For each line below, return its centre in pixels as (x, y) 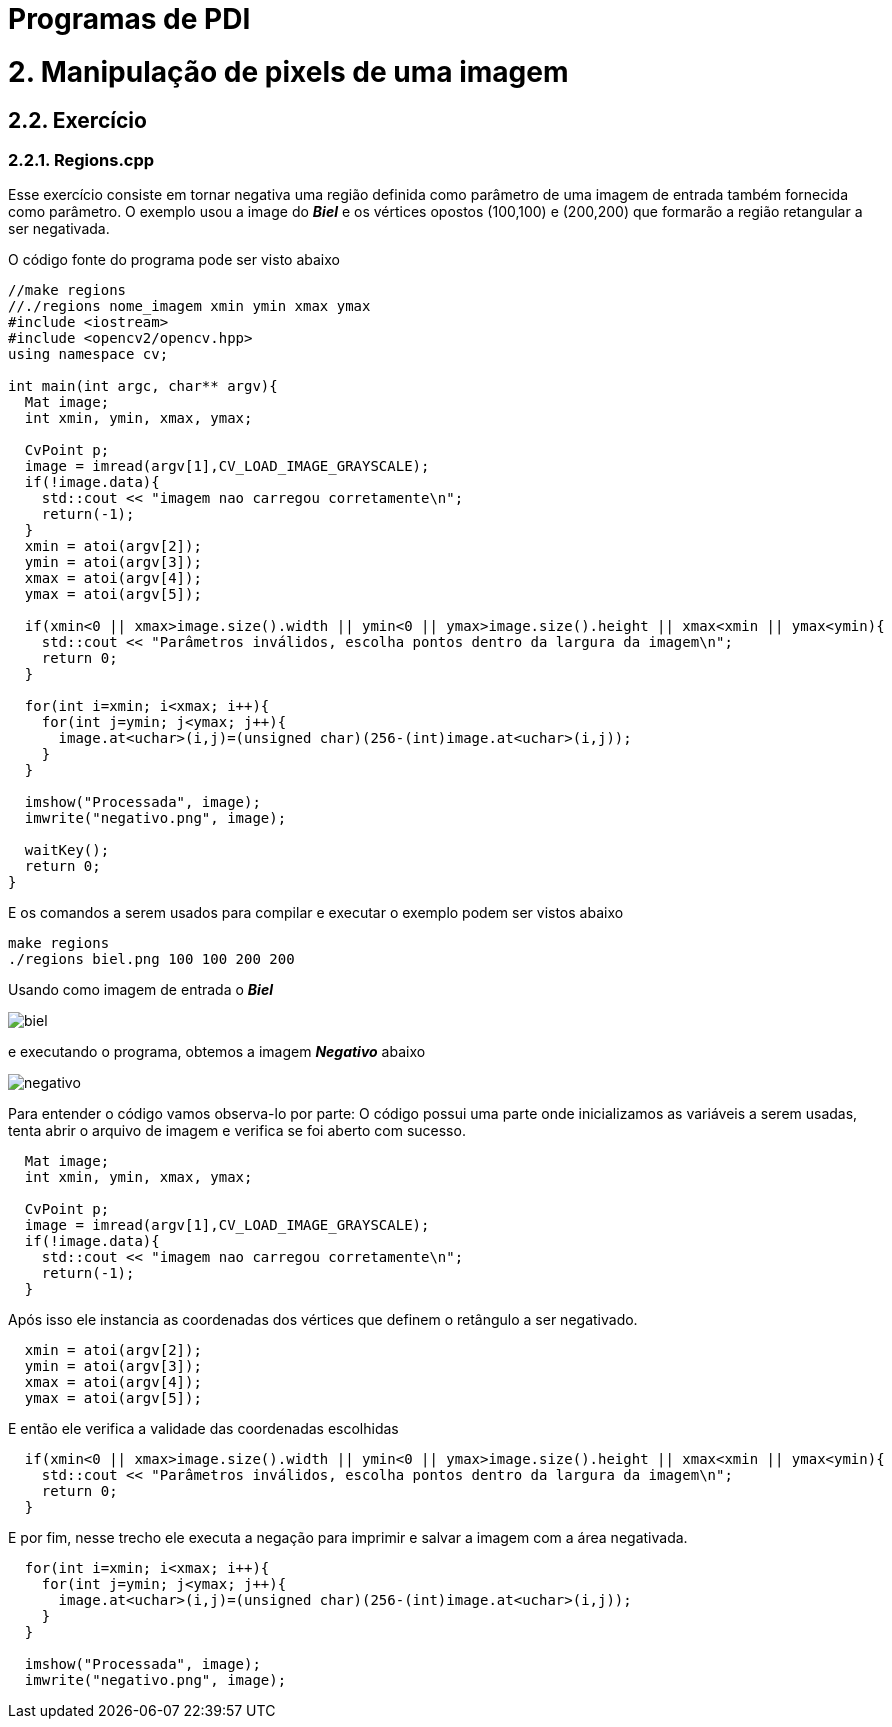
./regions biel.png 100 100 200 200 (151, 959)
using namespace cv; (88, 354)
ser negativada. (59, 229)
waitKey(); (67, 850)
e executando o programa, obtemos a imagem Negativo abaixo (217, 1052)
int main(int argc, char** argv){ (143, 386)
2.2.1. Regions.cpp (81, 159)
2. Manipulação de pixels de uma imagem (288, 71)
